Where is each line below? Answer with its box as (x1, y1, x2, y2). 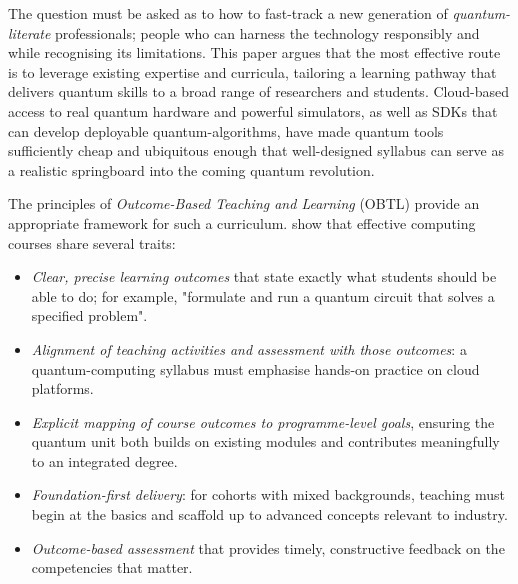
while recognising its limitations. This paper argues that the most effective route (8, 42, 501, 63)
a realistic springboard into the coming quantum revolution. (8, 159, 375, 180)
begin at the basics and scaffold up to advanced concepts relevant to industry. (31, 504, 508, 525)
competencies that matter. (31, 557, 193, 578)
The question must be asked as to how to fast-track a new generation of (8, 3, 448, 23)
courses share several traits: (8, 232, 176, 253)
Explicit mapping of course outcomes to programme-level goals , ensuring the (31, 411, 495, 432)
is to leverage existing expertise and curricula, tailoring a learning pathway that (8, 61, 497, 82)
